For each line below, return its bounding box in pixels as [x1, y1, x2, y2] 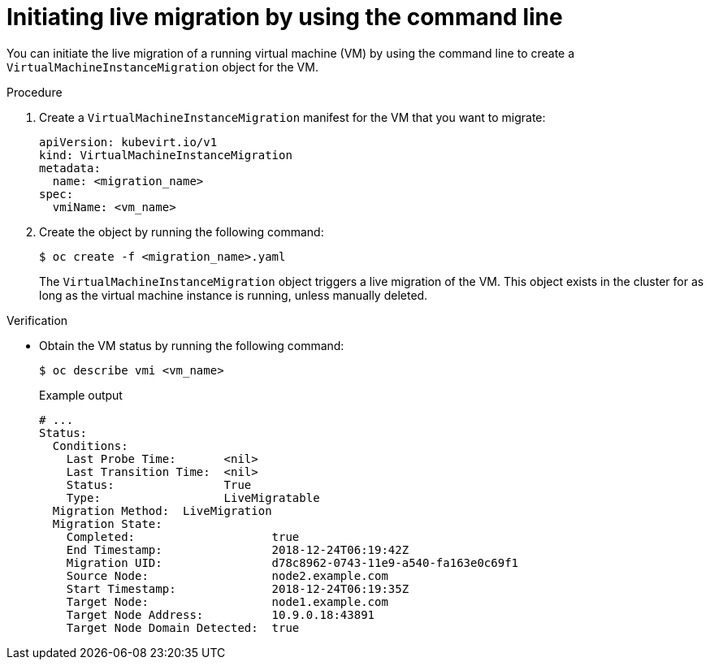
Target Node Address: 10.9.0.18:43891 [66, 608, 375, 621]
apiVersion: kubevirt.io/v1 [39, 135, 218, 149]
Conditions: [52, 439, 128, 452]
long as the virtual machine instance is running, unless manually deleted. [39, 288, 428, 302]
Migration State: [52, 517, 162, 530]
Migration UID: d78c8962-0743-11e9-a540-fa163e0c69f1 [66, 556, 519, 569]
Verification [6, 313, 68, 327]
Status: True [66, 478, 252, 491]
